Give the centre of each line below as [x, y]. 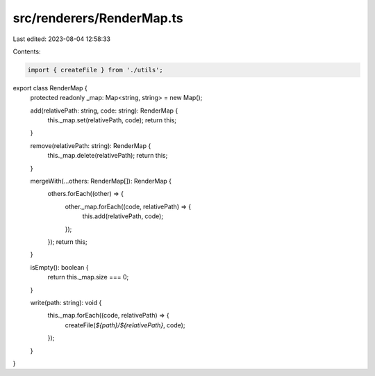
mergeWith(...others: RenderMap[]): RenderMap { [101, 181]
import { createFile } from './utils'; [95, 70]
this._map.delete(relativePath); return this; [108, 156]
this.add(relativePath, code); [123, 216]
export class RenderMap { [50, 88]
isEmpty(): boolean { [60, 267]
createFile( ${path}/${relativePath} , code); [125, 325]
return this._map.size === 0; [88, 277]
